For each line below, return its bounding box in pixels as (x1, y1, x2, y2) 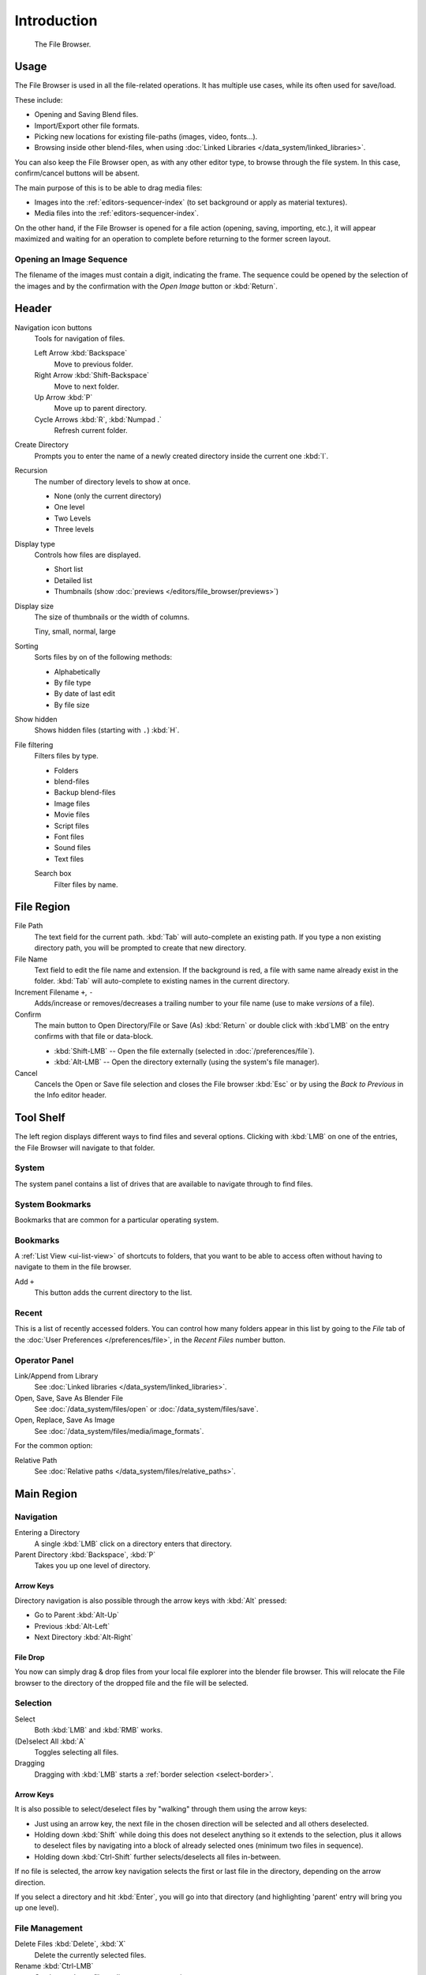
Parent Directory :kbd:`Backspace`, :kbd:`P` (14, 1549, 156, 1559)
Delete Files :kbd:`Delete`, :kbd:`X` (14, 1939, 126, 1949)
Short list (54, 565, 84, 574)
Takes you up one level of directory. (34, 1561, 151, 1571)
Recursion (14, 466, 47, 476)
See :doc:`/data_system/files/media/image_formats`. (34, 1426, 204, 1435)
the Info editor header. (34, 1090, 106, 1100)
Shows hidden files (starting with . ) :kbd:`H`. (34, 725, 180, 735)
